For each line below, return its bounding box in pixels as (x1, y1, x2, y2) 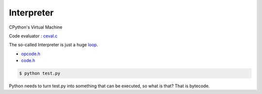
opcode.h (21, 51, 41, 57)
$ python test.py (19, 71, 61, 76)
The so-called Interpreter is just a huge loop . (9, 42, 98, 48)
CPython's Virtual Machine (9, 24, 63, 30)
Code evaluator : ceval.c (9, 33, 58, 39)
